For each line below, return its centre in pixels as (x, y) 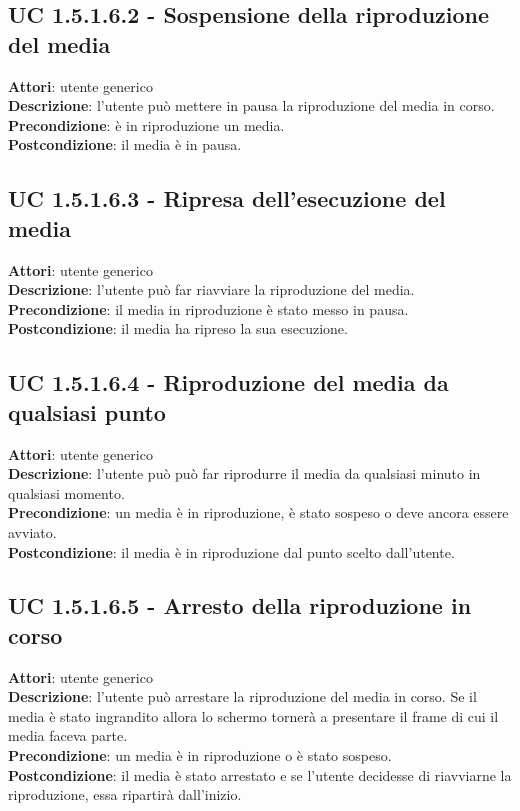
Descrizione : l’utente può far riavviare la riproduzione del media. (211, 289)
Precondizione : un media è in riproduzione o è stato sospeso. (200, 755)
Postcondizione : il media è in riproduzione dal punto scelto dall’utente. (231, 551)
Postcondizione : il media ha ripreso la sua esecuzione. (178, 328)
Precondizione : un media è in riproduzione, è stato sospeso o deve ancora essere (258, 512)
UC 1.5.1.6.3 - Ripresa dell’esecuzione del (227, 198)
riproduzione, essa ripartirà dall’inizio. (125, 794)
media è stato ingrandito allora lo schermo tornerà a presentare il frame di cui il (253, 715)
